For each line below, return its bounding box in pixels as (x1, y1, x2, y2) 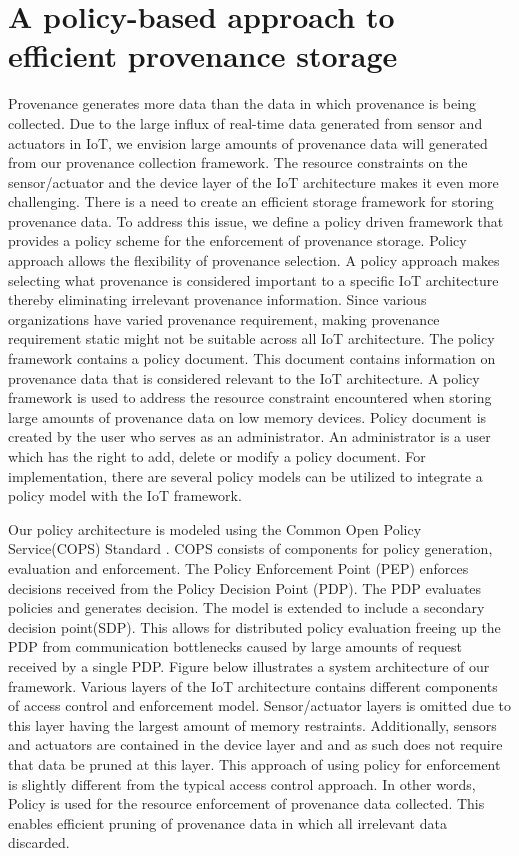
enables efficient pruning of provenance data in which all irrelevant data (8, 812, 447, 833)
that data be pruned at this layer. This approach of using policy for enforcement (8, 753, 501, 774)
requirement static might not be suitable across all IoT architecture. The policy (8, 328, 495, 349)
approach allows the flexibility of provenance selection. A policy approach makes (8, 250, 500, 271)
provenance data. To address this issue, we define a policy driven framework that (8, 210, 504, 231)
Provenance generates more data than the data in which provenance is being (8, 93, 476, 114)
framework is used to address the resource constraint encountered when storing (8, 387, 492, 408)
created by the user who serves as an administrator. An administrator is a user (8, 426, 491, 447)
